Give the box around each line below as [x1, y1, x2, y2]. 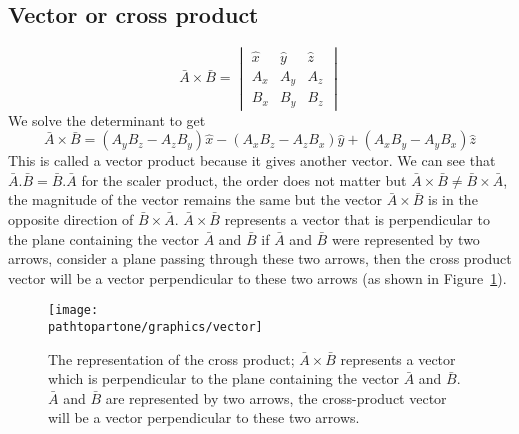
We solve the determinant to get [8, 109, 206, 130]
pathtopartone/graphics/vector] [48, 320, 263, 334]
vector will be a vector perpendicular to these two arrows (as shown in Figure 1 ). [8, 267, 507, 288]
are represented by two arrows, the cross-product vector [105, 387, 447, 408]
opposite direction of [8, 208, 134, 229]
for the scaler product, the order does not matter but [81, 169, 407, 190]
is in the [427, 189, 478, 210]
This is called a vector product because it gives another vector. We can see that [8, 150, 496, 171]
